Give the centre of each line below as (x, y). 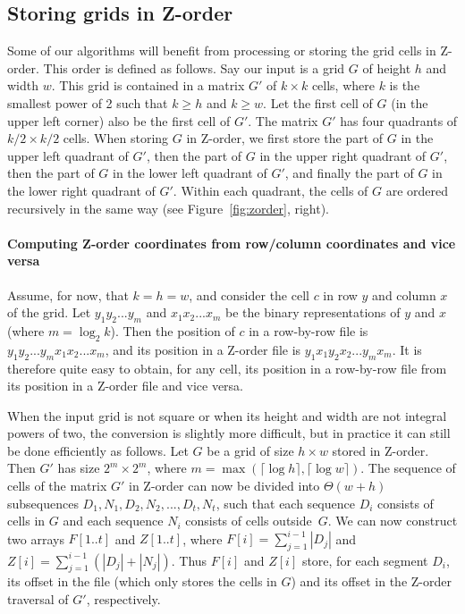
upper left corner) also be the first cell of (119, 120)
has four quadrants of (399, 120)
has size (79, 468)
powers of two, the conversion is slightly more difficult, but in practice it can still (229, 433)
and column (404, 294)
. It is (407, 349)
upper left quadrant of (68, 155)
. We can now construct (393, 521)
